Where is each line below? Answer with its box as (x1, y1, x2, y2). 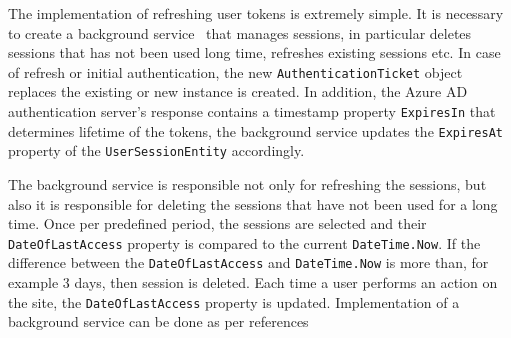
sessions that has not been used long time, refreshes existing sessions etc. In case (8, 42, 501, 63)
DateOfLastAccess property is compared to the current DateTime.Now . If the (8, 232, 481, 253)
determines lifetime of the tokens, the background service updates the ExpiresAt (8, 120, 503, 141)
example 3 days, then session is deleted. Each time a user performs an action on (8, 272, 498, 293)
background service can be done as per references (8, 311, 309, 332)
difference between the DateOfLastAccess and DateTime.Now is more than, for (8, 252, 489, 273)
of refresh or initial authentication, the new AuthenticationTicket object (8, 61, 463, 82)
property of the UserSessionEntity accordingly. (8, 140, 305, 161)
